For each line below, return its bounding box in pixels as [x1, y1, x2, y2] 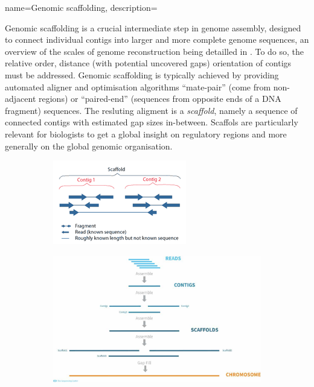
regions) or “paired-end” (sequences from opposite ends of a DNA [38, 92, 281, 105]
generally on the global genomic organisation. [5, 139, 173, 152]
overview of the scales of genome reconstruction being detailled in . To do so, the [5, 45, 304, 57]
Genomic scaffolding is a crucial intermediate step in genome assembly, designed [5, 21, 301, 34]
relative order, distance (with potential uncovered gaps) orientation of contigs [5, 57, 292, 69]
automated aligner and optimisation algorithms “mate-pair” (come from [5, 80, 271, 93]
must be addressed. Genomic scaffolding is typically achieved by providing [5, 68, 279, 81]
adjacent [5, 92, 36, 105]
